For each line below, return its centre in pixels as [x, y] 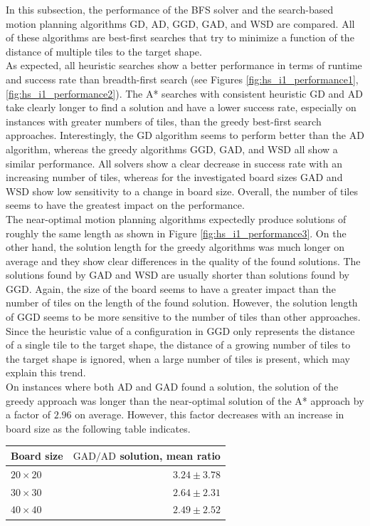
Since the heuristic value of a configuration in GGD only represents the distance [180, 330]
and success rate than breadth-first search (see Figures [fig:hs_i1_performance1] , [182, 79]
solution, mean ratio [170, 455]
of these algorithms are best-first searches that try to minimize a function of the [180, 37]
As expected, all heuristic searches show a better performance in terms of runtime [184, 65]
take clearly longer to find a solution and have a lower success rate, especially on [181, 107]
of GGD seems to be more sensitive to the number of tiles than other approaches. [183, 317]
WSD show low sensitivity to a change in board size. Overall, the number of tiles [182, 191]
